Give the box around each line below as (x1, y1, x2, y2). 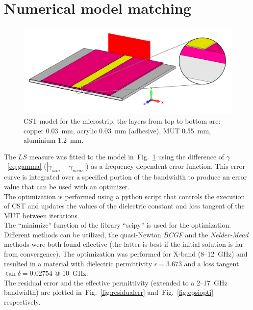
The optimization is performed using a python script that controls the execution (4, 191, 245, 201)
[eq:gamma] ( (7, 161, 47, 171)
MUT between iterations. (4, 210, 79, 220)
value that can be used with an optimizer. (4, 181, 130, 191)
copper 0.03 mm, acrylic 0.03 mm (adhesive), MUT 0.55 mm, (24, 125, 211, 135)
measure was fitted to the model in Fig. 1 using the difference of (29, 151, 225, 161)
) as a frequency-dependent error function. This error (86, 161, 246, 171)
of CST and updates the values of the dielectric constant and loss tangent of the (4, 201, 245, 211)
